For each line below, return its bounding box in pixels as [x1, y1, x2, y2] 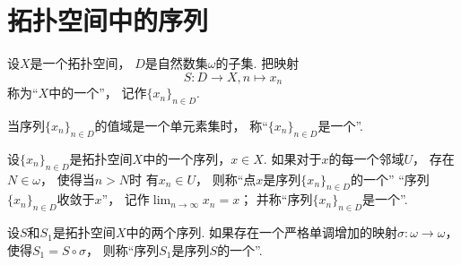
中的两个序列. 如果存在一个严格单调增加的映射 [126, 223, 398, 242]
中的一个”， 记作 [48, 83, 147, 102]
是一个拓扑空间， [30, 54, 131, 73]
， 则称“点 [196, 169, 257, 188]
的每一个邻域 [328, 149, 404, 167]
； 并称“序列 [239, 190, 313, 209]
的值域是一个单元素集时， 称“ [94, 115, 268, 134]
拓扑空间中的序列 [7, 2, 209, 38]
